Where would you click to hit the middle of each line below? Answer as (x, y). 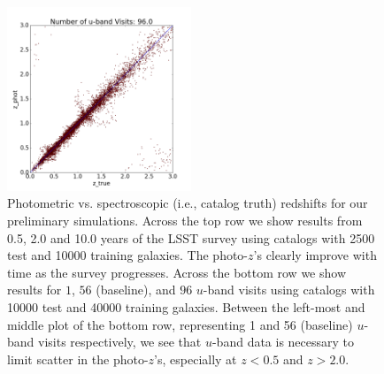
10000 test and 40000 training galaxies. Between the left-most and (186, 307)
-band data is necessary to (283, 342)
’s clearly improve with (315, 255)
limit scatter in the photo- (78, 359)
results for (35, 290)
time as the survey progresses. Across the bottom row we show (177, 272)
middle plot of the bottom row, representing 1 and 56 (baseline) (180, 324)
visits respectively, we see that (120, 342)
